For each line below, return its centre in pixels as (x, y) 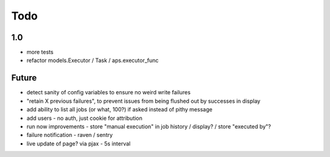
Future (24, 78)
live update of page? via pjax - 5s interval (79, 144)
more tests (40, 52)
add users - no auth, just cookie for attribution (85, 118)
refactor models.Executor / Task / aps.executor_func (93, 60)
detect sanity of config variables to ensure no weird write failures (108, 92)
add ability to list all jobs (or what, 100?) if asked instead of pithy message (119, 110)
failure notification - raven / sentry (70, 135)
